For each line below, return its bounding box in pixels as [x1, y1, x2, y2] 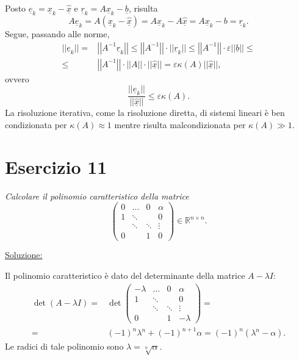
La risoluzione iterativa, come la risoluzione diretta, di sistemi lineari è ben [5, 106, 285, 119]
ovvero [5, 72, 29, 85]
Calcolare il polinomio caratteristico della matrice [5, 189, 189, 202]
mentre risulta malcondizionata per [114, 118, 246, 131]
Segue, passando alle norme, [5, 27, 110, 40]
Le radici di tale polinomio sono [5, 340, 124, 353]
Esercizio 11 [5, 154, 107, 179]
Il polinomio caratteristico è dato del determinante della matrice [5, 269, 245, 282]
